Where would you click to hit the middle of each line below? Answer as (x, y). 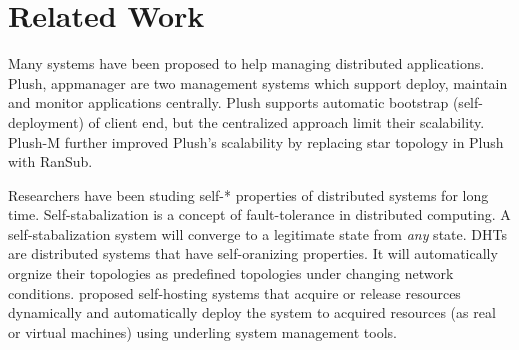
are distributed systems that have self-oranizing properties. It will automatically (253, 253)
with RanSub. (50, 161)
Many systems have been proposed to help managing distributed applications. (246, 63)
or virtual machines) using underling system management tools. (203, 331)
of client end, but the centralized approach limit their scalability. (286, 121)
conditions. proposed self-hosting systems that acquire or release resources (234, 292)
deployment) (46, 121)
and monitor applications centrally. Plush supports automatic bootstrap (228, 102)
